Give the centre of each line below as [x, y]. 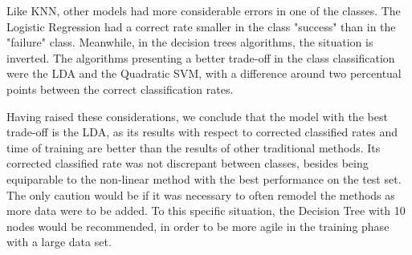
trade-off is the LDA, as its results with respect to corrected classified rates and [202, 132]
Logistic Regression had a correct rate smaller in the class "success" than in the [201, 26]
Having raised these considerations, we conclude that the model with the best [197, 116]
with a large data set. [59, 242]
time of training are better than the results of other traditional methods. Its [194, 147]
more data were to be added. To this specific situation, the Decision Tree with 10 [206, 210]
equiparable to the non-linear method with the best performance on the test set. [204, 178]
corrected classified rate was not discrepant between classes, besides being [188, 163]
